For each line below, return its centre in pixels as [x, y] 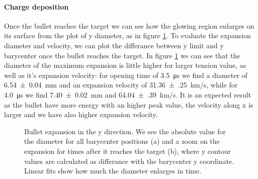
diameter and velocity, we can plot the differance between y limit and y [114, 45]
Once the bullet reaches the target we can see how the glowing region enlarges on [129, 25]
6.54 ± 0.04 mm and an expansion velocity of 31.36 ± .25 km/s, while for [121, 85]
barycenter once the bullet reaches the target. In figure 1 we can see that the [122, 55]
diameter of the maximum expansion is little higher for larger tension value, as [125, 65]
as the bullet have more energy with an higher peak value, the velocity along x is [129, 104]
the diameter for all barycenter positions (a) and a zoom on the [122, 141]
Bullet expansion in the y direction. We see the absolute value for [125, 131]
